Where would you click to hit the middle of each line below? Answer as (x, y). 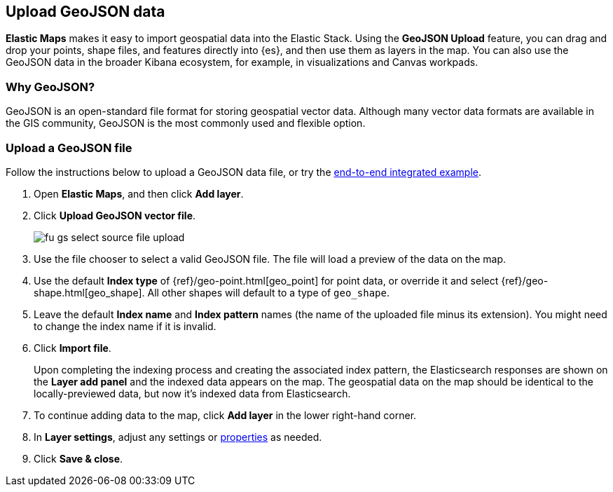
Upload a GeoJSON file (69, 148)
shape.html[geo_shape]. (89, 292)
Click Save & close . (78, 458)
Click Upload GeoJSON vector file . (115, 215)
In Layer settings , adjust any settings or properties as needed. (178, 437)
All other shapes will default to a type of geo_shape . (268, 292)
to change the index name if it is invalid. (125, 326)
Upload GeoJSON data (85, 12)
